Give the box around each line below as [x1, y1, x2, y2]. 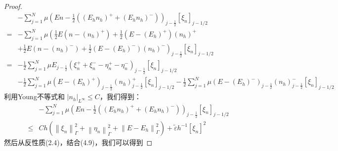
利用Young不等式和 [4, 91, 65, 102]
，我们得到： [99, 91, 141, 102]
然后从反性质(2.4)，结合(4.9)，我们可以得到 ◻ [4, 137, 153, 147]
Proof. [4, 1, 22, 11]
